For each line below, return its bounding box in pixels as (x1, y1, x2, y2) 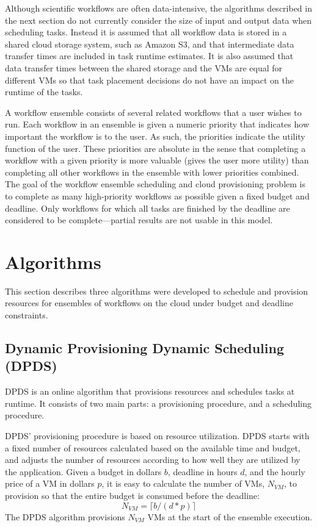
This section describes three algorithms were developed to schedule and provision (5, 284, 308, 297)
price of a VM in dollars (5, 477, 95, 490)
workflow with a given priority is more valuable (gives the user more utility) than (5, 154, 309, 167)
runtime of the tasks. (5, 85, 83, 98)
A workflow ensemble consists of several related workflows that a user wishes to (5, 106, 302, 118)
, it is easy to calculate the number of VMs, (101, 477, 265, 490)
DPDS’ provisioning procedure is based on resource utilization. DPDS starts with (5, 429, 310, 442)
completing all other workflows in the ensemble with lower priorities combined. (5, 165, 299, 178)
